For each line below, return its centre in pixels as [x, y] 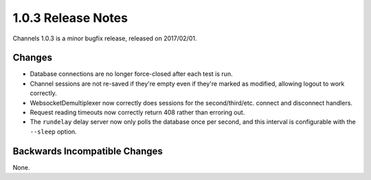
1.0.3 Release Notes [70, 18]
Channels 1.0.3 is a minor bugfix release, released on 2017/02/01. [105, 38]
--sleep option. [53, 131]
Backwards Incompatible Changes [88, 151]
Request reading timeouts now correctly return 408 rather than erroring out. [137, 112]
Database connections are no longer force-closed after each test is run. [131, 74]
